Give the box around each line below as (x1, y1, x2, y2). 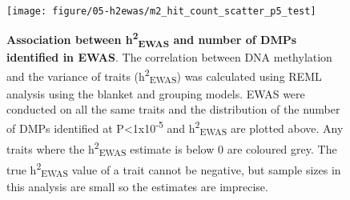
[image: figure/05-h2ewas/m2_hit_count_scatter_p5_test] (6, 6, 316, 17)
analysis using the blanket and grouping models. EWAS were (6, 85, 305, 102)
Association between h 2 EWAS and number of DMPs (6, 29, 297, 50)
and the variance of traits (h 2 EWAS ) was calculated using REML (6, 66, 322, 86)
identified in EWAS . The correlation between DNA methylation (6, 49, 332, 66)
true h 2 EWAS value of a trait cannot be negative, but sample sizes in (6, 158, 341, 180)
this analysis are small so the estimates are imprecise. (6, 178, 268, 195)
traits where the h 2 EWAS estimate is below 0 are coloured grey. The (6, 138, 337, 159)
